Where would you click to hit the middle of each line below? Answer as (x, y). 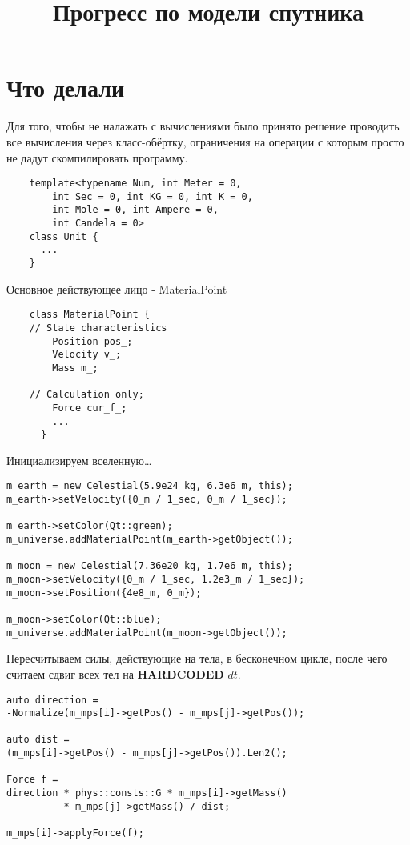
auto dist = (38, 740)
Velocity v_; (87, 355)
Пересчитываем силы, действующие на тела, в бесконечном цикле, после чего (197, 658)
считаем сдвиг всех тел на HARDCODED (115, 673)
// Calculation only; (86, 395)
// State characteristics (98, 328)
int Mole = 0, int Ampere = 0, (135, 210)
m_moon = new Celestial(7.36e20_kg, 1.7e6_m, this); (150, 566)
